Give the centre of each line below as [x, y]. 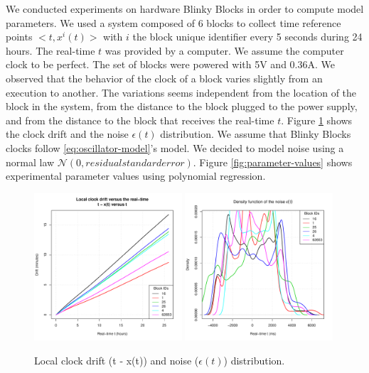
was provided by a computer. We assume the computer [224, 50]
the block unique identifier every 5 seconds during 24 [247, 37]
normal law [30, 162]
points [19, 37]
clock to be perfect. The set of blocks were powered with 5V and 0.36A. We [170, 64]
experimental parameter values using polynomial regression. [136, 176]
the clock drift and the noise [67, 134]
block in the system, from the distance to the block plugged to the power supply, [182, 106]
